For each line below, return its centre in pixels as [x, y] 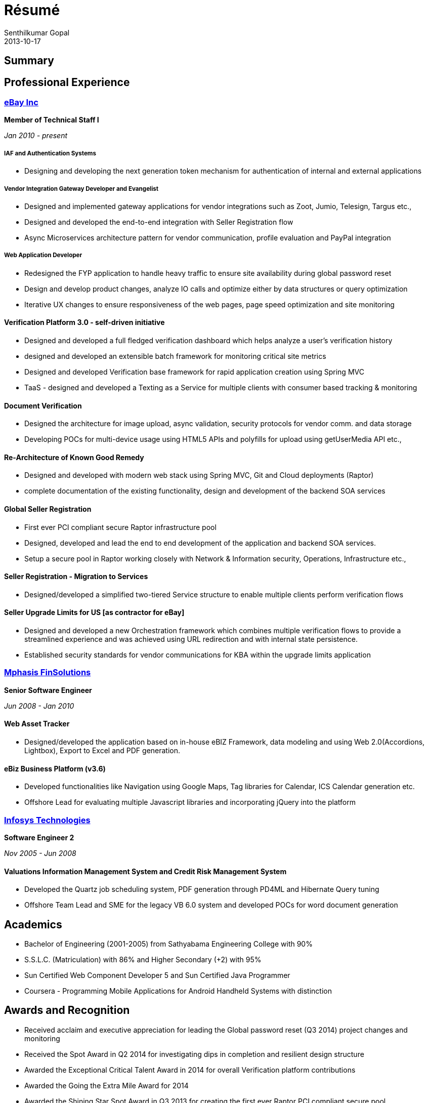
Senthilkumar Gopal [37, 32]
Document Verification [43, 405]
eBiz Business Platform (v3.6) [55, 768]
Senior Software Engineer [48, 690]
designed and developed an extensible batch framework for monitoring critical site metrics [175, 356]
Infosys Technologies [47, 820]
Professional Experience [67, 82]
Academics [33, 924]
